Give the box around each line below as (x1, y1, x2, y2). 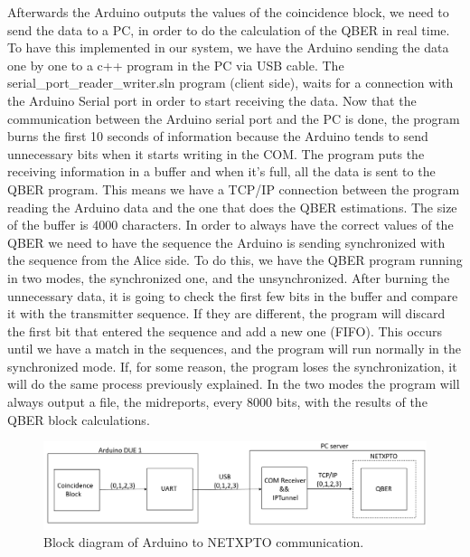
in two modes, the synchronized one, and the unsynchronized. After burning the (7, 268, 450, 287)
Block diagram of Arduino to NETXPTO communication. (43, 533, 364, 552)
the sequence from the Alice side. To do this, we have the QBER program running (7, 250, 463, 269)
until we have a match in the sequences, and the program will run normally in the (7, 339, 461, 358)
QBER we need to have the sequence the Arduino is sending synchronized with (7, 232, 446, 251)
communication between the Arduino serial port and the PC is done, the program (7, 109, 460, 127)
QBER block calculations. (7, 410, 150, 429)
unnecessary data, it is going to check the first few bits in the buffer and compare (7, 286, 458, 305)
